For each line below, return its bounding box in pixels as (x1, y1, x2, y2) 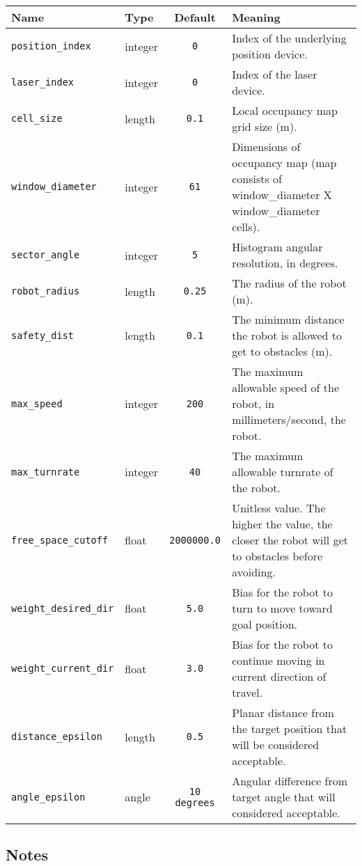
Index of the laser (232, 66, 317, 82)
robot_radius (11, 285, 80, 297)
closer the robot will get (232, 532, 348, 548)
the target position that (232, 721, 347, 737)
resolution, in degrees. (232, 255, 338, 271)
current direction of (232, 668, 326, 684)
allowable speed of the (232, 379, 339, 395)
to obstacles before (232, 548, 323, 564)
